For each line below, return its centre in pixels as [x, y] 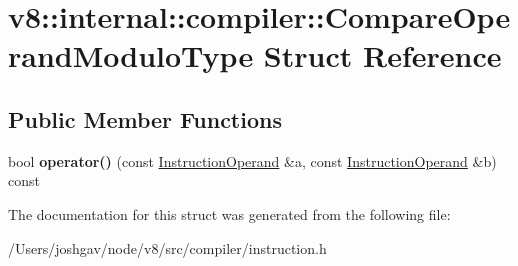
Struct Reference [382, 55]
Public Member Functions [145, 118]
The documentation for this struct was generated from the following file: [229, 213]
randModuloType [131, 55]
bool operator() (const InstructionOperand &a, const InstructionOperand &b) [252, 160]
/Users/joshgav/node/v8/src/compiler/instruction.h [167, 247]
